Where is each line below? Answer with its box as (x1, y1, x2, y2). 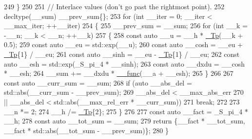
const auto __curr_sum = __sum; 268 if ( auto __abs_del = (4, 77, 192, 87)
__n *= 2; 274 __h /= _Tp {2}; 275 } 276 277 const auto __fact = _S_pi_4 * (4, 106, 248, 116)
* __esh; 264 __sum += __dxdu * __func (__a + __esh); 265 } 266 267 (4, 68, 233, 78)
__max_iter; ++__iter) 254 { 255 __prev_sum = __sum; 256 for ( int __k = (4, 20, 248, 31)
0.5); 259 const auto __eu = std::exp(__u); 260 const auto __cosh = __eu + (4, 39, 243, 50)
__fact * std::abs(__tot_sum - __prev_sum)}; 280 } (4, 125, 169, 135)
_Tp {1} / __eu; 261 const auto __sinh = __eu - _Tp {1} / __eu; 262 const (4, 49, 240, 59)
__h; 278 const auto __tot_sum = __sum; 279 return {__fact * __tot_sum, (4, 116, 245, 126)
